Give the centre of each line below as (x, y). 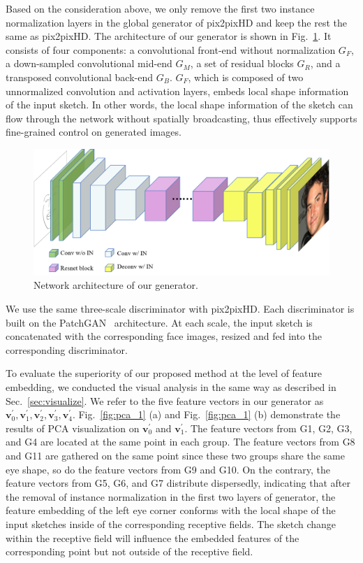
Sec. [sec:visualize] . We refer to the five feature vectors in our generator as (165, 400)
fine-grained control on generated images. (94, 132)
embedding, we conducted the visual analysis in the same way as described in (171, 387)
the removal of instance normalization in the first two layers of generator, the (171, 496)
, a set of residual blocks (242, 63)
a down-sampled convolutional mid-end (89, 63)
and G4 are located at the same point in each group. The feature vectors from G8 (180, 442)
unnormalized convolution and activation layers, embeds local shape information (177, 91)
